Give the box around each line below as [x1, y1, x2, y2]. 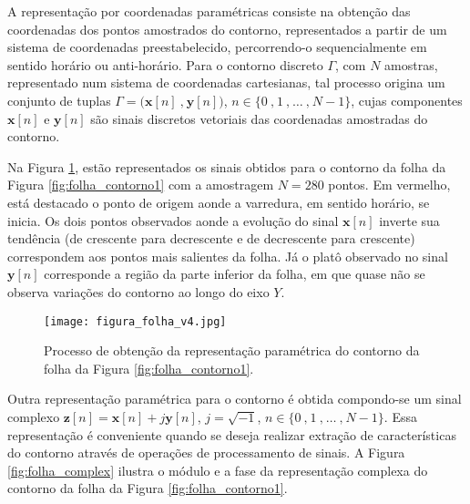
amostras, [384, 55, 438, 74]
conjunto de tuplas [7, 90, 111, 109]
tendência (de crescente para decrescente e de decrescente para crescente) [7, 229, 415, 248]
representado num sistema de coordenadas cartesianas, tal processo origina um [7, 73, 445, 92]
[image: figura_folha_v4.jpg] [44, 314, 227, 328]
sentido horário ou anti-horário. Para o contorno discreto [7, 55, 323, 74]
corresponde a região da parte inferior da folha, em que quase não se [44, 264, 425, 283]
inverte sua [379, 211, 440, 230]
